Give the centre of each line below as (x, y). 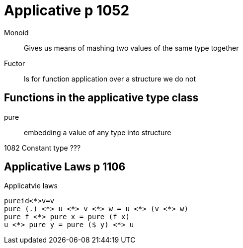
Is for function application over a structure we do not (110, 79)
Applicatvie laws (31, 186)
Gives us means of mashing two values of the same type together (131, 48)
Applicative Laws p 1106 (65, 167)
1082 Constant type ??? (42, 148)
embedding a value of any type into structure (98, 132)
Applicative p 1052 (67, 10)
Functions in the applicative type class (101, 98)
